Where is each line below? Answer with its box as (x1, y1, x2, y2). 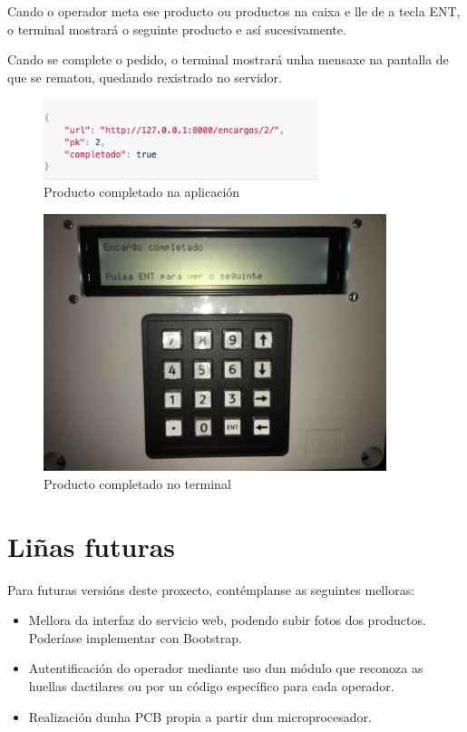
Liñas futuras (7, 527, 176, 564)
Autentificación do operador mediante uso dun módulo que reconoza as (28, 659, 423, 678)
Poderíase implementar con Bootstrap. (28, 628, 242, 647)
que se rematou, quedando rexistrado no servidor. (7, 67, 283, 86)
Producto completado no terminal (44, 473, 231, 493)
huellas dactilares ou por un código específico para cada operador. (28, 676, 394, 695)
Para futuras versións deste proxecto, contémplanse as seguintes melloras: (7, 580, 415, 599)
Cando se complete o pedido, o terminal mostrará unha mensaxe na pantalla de (7, 50, 449, 69)
